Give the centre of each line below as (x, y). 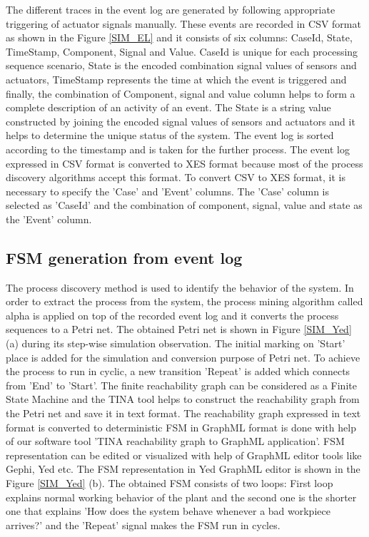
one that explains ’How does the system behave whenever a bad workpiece (168, 511)
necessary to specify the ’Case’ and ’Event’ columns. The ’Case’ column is (167, 191)
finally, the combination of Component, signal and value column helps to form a (181, 93)
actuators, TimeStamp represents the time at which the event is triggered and (176, 79)
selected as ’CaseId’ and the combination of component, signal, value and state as (184, 205)
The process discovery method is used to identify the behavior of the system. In (180, 287)
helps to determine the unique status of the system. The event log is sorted (170, 135)
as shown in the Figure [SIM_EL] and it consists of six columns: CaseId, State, (179, 37)
